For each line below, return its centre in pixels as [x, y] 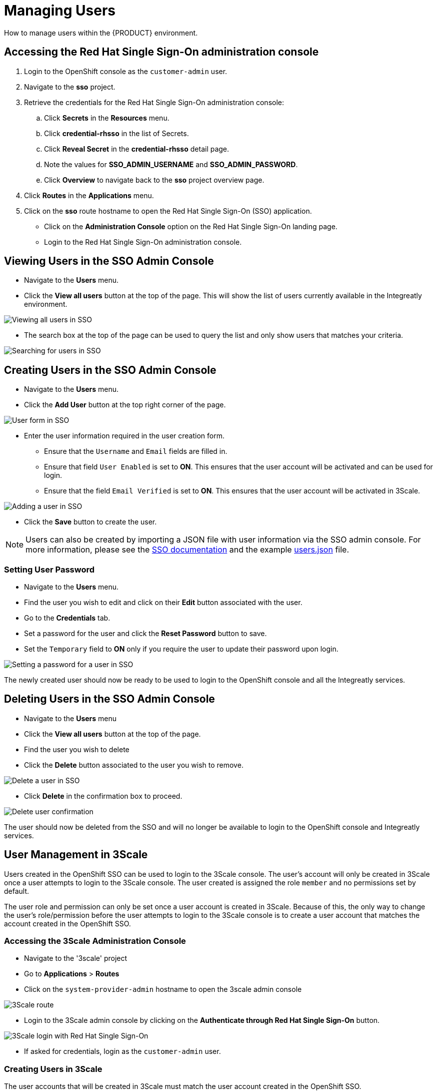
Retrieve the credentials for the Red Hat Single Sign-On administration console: [154, 102]
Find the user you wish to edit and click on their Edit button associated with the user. [163, 603]
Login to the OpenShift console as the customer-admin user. [126, 71]
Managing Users [60, 11]
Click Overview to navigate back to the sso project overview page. [154, 180]
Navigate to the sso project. [70, 87]
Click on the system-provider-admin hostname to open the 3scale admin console [163, 989]
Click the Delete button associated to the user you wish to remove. [134, 765]
